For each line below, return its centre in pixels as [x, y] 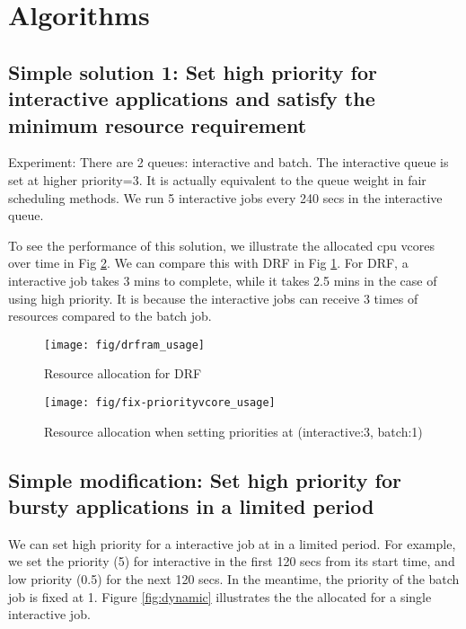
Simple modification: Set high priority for [205, 479]
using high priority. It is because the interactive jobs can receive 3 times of [213, 298]
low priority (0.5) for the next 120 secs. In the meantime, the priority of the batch [234, 578]
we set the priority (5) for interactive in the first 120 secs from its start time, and [232, 561]
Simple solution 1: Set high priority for [193, 71]
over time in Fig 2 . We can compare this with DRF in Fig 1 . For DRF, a [208, 263]
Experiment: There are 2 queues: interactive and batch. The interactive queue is [229, 162]
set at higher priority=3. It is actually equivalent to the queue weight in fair [217, 179]
